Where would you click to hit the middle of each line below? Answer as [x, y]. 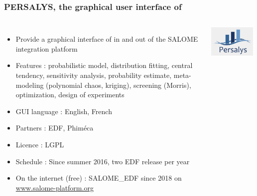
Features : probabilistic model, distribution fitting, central [104, 65]
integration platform [47, 48]
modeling [30, 85]
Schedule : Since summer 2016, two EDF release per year [103, 161]
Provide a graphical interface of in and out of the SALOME [107, 39]
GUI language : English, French [64, 111]
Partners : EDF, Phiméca [55, 128]
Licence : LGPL [40, 144]
